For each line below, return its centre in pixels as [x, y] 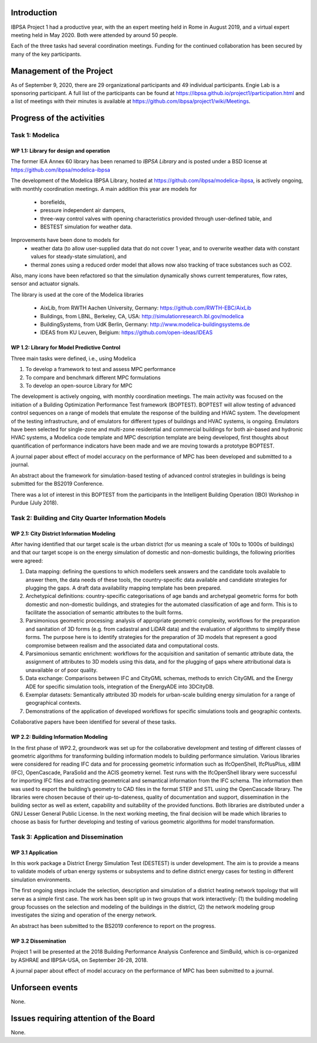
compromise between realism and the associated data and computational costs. [122, 645]
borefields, [53, 202]
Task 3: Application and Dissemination [67, 837]
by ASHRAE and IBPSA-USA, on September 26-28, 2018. [79, 960]
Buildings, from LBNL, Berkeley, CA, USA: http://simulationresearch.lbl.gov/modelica [142, 316]
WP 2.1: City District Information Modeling [63, 533]
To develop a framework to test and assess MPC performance [101, 369]
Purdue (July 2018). [35, 503]
